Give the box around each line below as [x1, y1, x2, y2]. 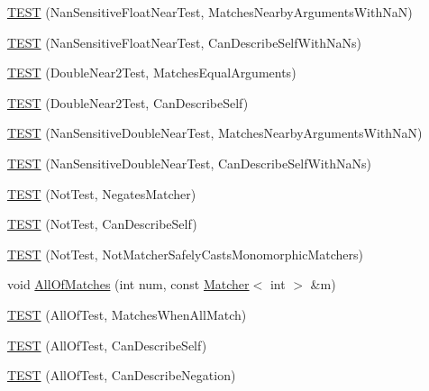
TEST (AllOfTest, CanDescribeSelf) [7, 335, 207, 354]
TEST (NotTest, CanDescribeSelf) [7, 214, 197, 233]
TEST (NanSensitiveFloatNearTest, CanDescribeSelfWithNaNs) [7, 32, 362, 51]
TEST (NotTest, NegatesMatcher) [7, 184, 196, 203]
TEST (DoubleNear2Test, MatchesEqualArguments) [7, 63, 297, 82]
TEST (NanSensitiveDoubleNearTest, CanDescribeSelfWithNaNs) [7, 153, 371, 172]
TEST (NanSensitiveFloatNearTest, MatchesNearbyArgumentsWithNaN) [7, 3, 413, 21]
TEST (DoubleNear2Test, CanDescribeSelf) [7, 93, 249, 112]
